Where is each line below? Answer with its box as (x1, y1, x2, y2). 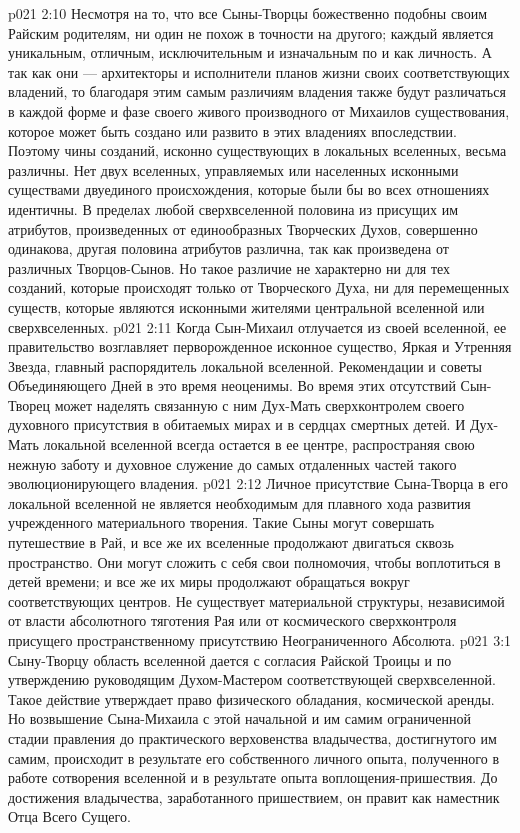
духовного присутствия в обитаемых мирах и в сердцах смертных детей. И (8, 414, 466, 435)
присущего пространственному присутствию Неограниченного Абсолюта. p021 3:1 (8, 630, 512, 650)
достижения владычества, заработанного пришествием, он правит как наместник (8, 786, 500, 807)
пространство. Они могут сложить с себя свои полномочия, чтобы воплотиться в (8, 551, 501, 572)
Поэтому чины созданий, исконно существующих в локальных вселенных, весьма (8, 140, 507, 161)
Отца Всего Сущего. (8, 806, 131, 827)
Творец (8, 394, 51, 415)
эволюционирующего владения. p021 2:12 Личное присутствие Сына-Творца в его (8, 473, 508, 494)
